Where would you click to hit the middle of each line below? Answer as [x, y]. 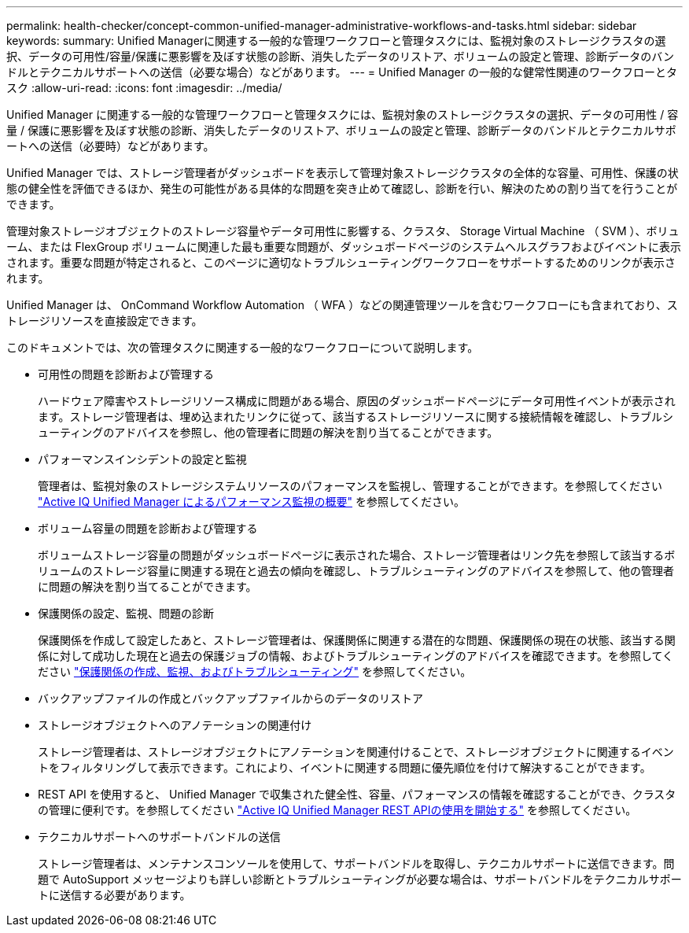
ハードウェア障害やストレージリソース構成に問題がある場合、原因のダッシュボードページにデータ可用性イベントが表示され [357, 401]
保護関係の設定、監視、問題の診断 [126, 613]
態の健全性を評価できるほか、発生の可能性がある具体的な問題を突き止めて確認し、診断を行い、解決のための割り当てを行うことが [342, 188]
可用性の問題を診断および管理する [126, 374]
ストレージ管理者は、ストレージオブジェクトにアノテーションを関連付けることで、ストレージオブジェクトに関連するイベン [356, 752]
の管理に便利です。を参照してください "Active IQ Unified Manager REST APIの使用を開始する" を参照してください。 [337, 810]
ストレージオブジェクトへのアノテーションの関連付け [175, 725]
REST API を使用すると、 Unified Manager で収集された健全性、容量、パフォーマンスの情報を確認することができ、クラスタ [357, 794]
